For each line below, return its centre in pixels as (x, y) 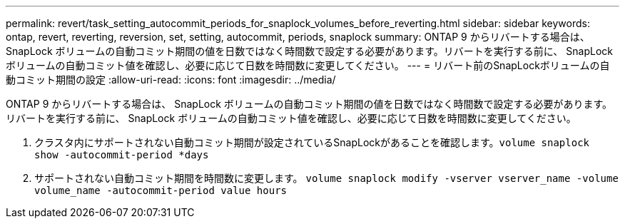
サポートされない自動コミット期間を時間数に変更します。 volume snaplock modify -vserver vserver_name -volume (326, 178)
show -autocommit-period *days (122, 155)
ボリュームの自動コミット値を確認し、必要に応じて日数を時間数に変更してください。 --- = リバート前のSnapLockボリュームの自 (308, 65)
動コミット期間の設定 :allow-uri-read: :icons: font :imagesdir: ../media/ (171, 80)
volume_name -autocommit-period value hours (161, 190)
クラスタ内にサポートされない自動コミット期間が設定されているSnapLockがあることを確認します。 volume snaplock (312, 142)
